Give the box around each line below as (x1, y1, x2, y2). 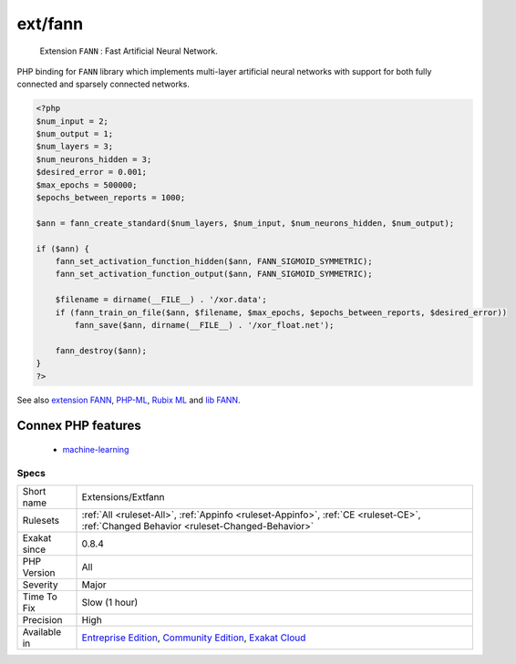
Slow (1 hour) (81, 597, 139, 609)
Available (22, 626, 62, 638)
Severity (22, 578, 58, 591)
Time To (22, 590, 58, 603)
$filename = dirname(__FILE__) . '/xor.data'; (55, 294, 268, 305)
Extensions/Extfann (81, 491, 165, 504)
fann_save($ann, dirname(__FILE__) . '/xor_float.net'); (74, 320, 335, 330)
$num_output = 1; (36, 128, 114, 139)
